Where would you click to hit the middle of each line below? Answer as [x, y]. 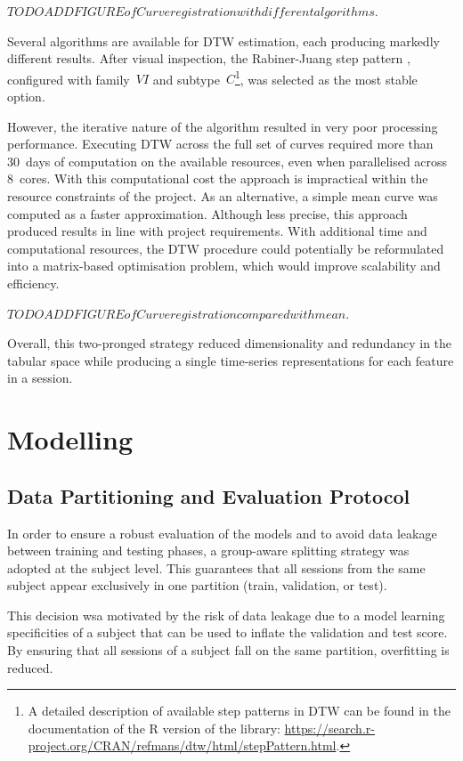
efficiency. [33, 283]
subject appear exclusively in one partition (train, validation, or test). [197, 585]
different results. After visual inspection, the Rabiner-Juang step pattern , [209, 58]
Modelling [70, 439]
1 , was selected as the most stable [326, 77]
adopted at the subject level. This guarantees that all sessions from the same [216, 567]
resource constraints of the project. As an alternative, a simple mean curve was [223, 196]
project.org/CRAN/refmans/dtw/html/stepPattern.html [182, 745]
